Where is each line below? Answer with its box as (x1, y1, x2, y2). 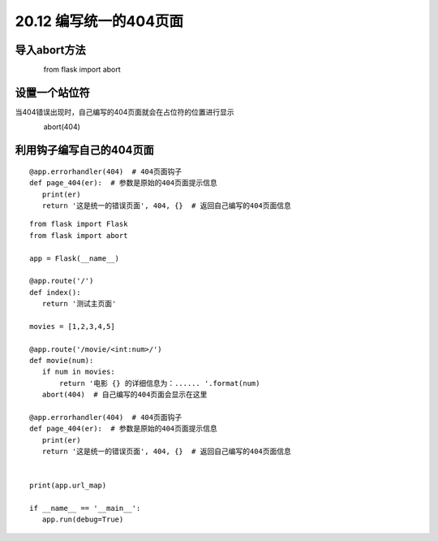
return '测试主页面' (41, 299, 117, 309)
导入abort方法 (15, 43, 86, 57)
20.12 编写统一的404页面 (15, 12, 184, 30)
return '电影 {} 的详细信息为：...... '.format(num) (59, 379, 260, 387)
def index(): (29, 288, 81, 296)
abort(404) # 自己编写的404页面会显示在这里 (41, 390, 208, 400)
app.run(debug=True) (41, 515, 124, 524)
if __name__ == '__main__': (29, 504, 141, 513)
